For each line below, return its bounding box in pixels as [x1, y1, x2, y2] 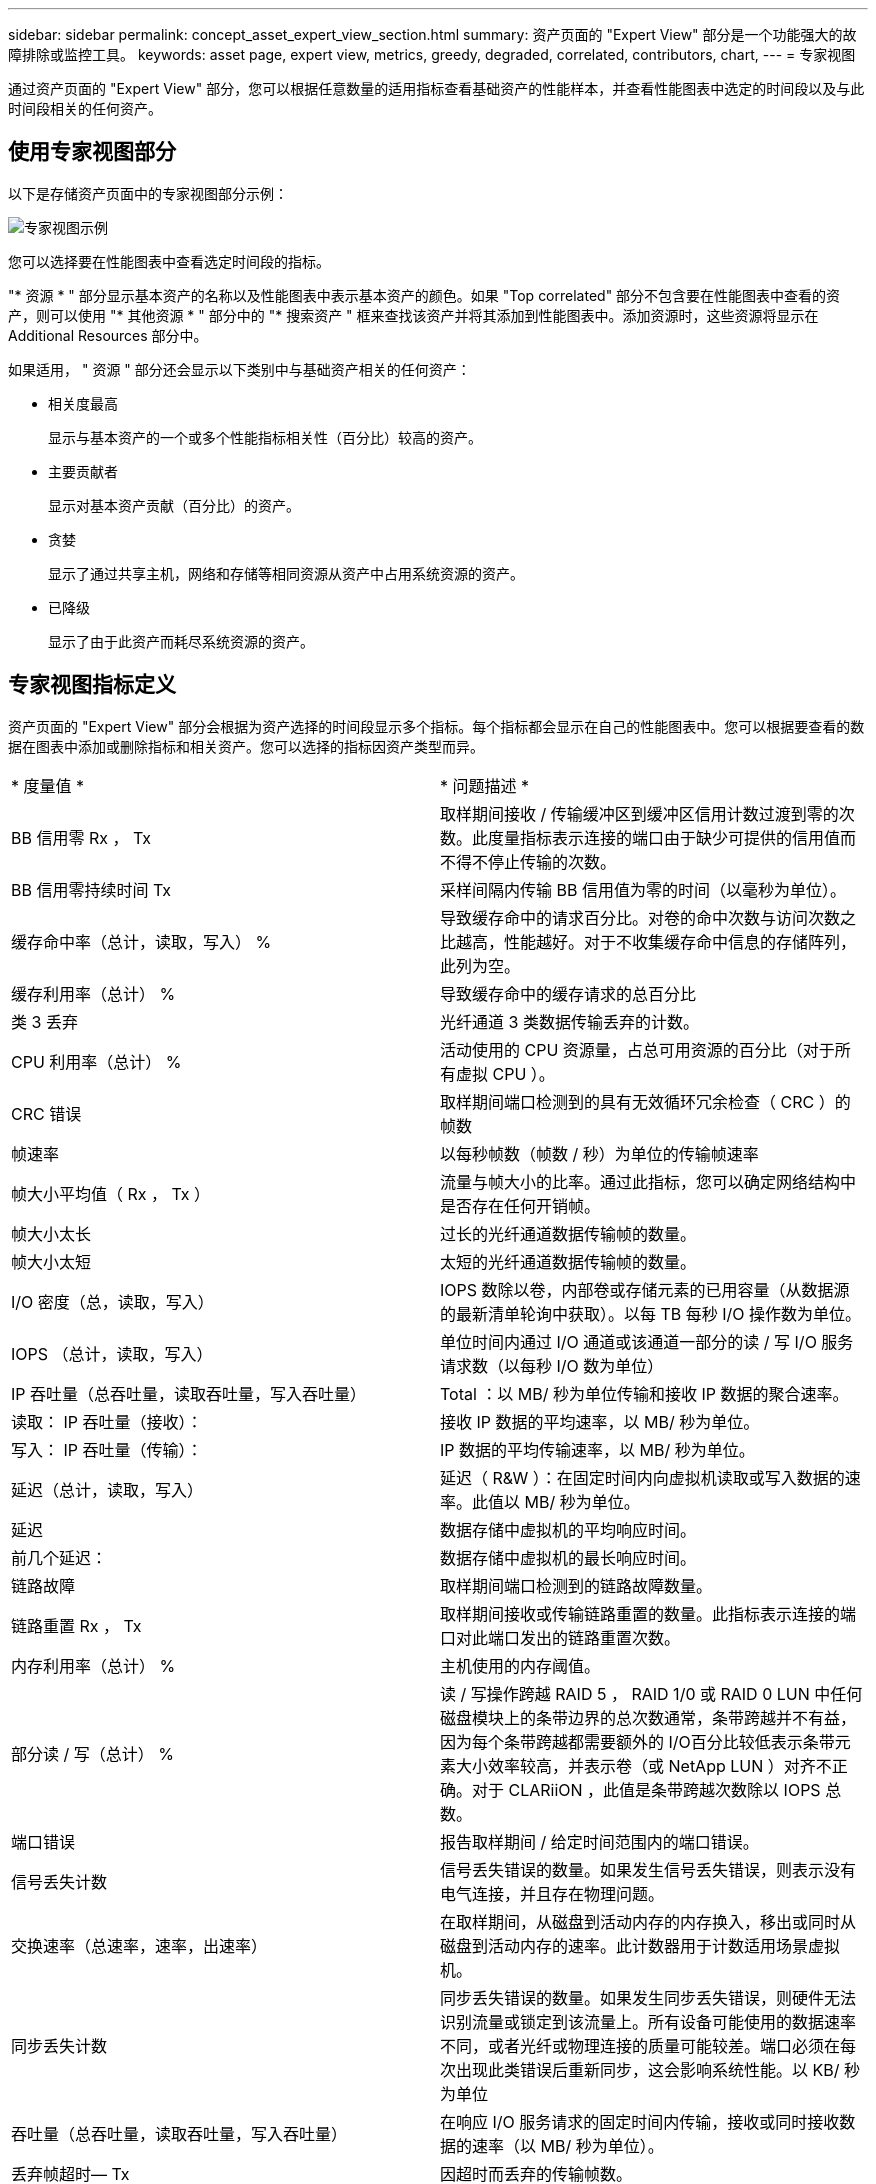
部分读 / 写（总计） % [11, 1743, 174, 1764]
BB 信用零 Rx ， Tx [11, 827, 152, 848]
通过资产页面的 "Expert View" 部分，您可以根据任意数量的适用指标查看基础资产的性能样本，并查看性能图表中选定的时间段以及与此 [8, 80, 865, 97]
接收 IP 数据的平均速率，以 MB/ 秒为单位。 [440, 1411, 760, 1432]
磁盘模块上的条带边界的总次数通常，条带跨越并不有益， [440, 1707, 857, 1728]
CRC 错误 [11, 1103, 82, 1124]
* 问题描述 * [440, 775, 530, 796]
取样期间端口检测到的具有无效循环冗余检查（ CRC [440, 1091, 815, 1112]
